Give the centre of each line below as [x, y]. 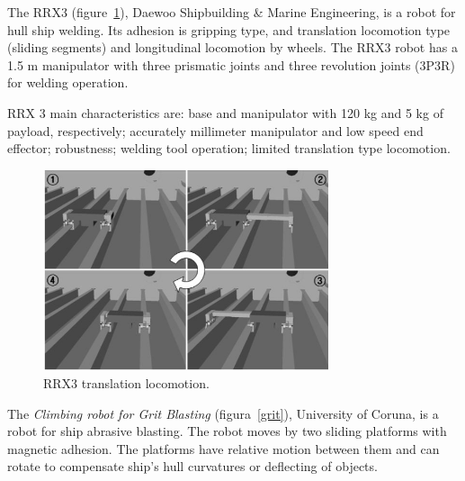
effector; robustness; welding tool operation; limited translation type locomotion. [229, 148]
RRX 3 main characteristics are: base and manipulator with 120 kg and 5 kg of [225, 112]
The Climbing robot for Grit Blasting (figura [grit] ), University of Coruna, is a [223, 413]
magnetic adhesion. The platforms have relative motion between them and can [224, 448]
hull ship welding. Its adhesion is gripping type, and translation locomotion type [229, 29]
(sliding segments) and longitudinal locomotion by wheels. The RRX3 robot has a [232, 47]
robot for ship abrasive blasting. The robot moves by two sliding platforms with [227, 431]
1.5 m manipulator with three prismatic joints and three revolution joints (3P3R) [231, 64]
